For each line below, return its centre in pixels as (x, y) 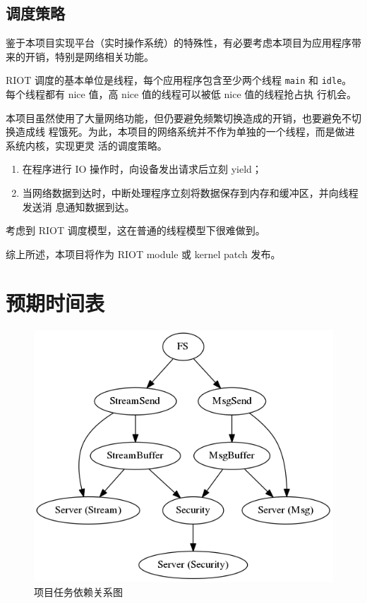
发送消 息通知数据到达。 (78, 206)
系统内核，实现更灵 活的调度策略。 (86, 145)
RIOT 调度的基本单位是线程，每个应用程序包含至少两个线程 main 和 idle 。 (179, 80)
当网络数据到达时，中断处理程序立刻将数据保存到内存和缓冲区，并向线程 (190, 193)
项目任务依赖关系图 (78, 591)
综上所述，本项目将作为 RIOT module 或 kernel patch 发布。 (143, 254)
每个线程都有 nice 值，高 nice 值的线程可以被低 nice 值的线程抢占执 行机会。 (181, 94)
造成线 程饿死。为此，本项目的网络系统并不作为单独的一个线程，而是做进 (185, 132)
